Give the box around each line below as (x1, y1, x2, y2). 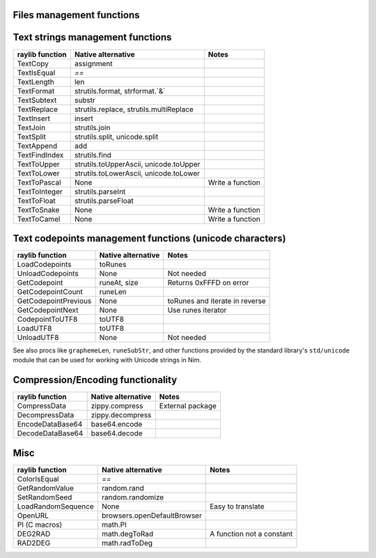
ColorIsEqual (17, 474, 59, 483)
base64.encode (91, 419, 143, 429)
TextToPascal (17, 178, 61, 187)
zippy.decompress (91, 410, 152, 420)
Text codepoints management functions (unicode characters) (13, 232, 286, 244)
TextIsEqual (17, 68, 56, 77)
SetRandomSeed (17, 492, 72, 502)
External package (159, 401, 217, 411)
